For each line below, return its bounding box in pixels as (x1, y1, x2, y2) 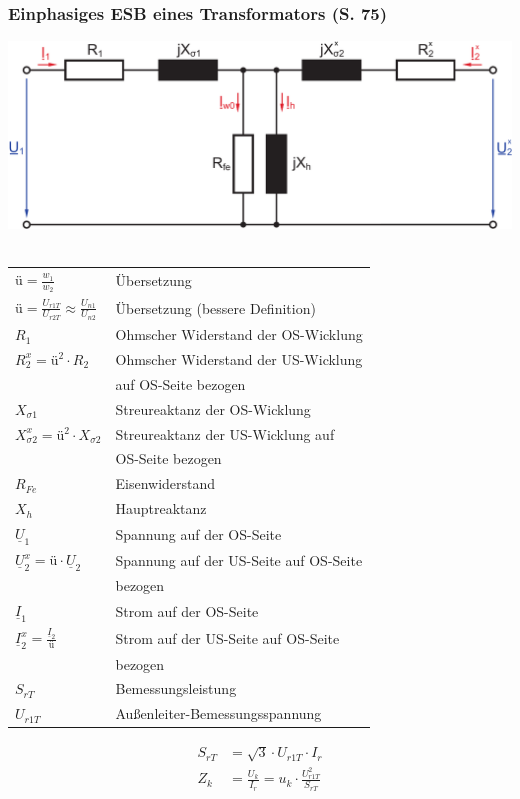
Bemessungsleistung (115, 678, 237, 699)
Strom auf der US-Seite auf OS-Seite (115, 627, 340, 648)
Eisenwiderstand (115, 473, 216, 494)
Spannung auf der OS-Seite (115, 523, 282, 544)
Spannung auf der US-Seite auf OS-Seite (115, 549, 363, 570)
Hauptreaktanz (115, 498, 207, 519)
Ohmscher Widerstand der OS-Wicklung (115, 324, 363, 345)
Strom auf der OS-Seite (115, 600, 259, 621)
